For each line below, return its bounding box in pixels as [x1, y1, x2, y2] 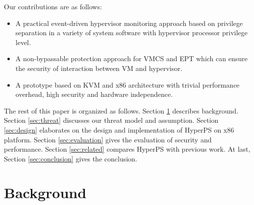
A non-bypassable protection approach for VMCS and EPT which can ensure [15, 53, 248, 64]
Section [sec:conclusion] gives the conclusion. [4, 153, 137, 163]
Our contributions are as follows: [4, 1, 102, 11]
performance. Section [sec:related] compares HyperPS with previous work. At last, [4, 144, 251, 154]
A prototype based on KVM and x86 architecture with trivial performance [15, 79, 240, 90]
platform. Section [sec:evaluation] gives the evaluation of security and [4, 134, 212, 144]
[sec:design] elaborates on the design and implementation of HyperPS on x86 [4, 124, 234, 135]
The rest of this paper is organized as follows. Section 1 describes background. [4, 105, 238, 115]
